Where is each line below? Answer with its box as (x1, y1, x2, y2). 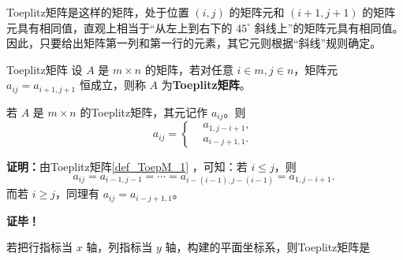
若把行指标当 (6, 239, 73, 255)
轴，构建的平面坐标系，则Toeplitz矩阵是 (165, 239, 371, 255)
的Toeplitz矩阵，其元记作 (80, 103, 208, 120)
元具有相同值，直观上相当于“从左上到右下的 (6, 19, 233, 35)
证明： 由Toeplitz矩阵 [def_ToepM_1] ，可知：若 (6, 158, 248, 175)
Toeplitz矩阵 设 (6, 61, 83, 77)
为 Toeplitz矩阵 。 (161, 76, 251, 93)
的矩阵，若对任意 (144, 61, 233, 77)
